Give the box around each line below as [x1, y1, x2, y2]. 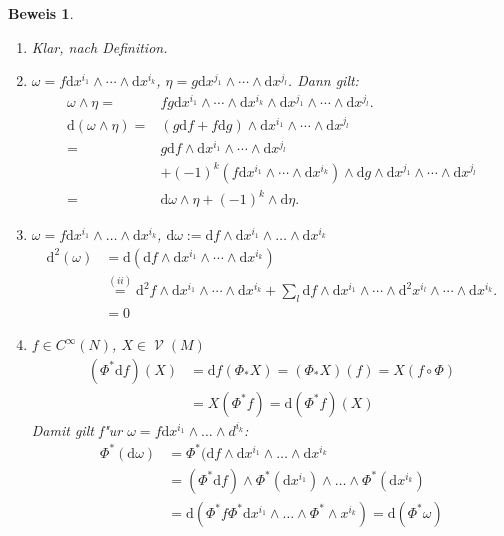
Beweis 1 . [8, 3, 74, 23]
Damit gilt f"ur [31, 419, 123, 440]
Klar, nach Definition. [31, 36, 168, 57]
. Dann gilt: [287, 70, 359, 91]
